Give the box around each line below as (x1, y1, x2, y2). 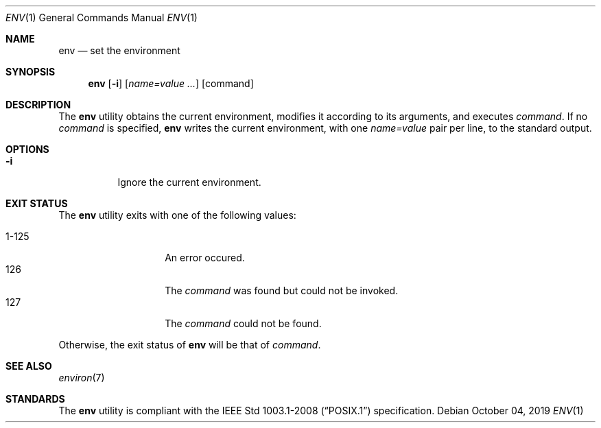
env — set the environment (58, 45, 180, 56)
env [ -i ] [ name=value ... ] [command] (88, 78, 254, 89)
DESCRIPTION (5, 99, 71, 110)
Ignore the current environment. (117, 176, 261, 188)
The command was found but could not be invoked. (165, 285, 399, 296)
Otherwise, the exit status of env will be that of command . (58, 339, 321, 350)
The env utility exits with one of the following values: (58, 209, 296, 221)
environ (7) (58, 372, 105, 383)
